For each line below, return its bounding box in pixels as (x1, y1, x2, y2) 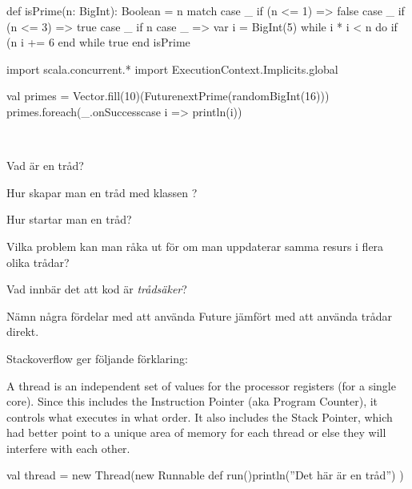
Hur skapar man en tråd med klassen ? (6, 184, 198, 200)
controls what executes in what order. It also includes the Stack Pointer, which (6, 408, 393, 425)
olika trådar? (6, 253, 70, 270)
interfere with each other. (6, 439, 130, 456)
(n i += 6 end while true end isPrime (6, 34, 190, 51)
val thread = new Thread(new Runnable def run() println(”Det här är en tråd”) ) (6, 467, 404, 483)
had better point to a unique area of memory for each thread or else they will (6, 424, 386, 441)
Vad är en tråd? (6, 157, 84, 174)
